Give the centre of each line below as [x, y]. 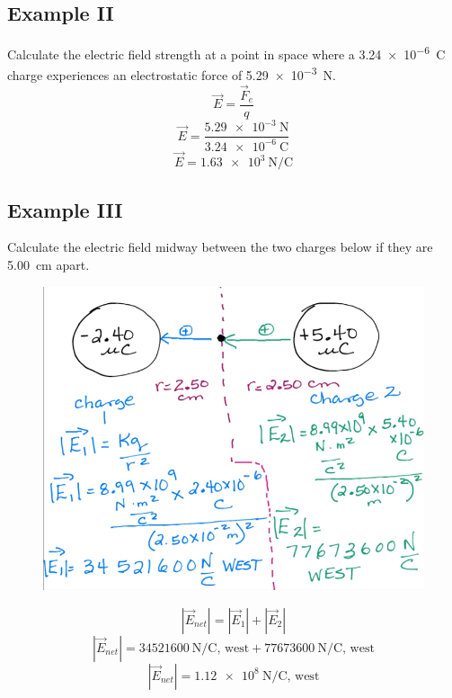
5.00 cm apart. [49, 264]
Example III [65, 209]
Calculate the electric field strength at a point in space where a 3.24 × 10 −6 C [226, 53]
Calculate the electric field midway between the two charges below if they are [220, 247]
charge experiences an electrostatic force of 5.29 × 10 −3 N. [172, 74]
